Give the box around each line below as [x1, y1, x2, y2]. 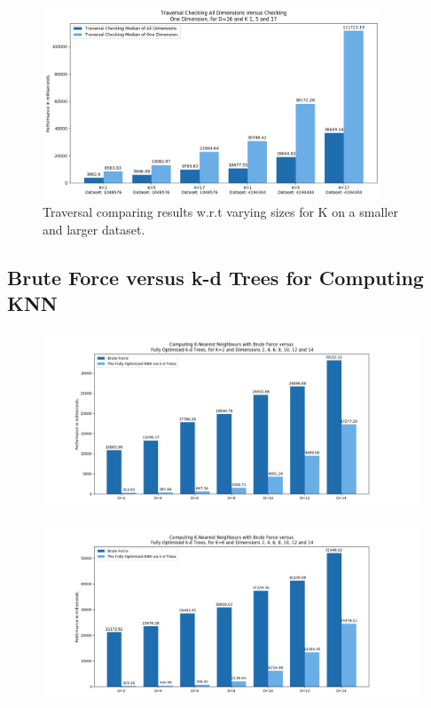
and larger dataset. [43, 220, 145, 239]
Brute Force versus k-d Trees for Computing [7, 264, 424, 291]
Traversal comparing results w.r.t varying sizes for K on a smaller [43, 203, 398, 221]
